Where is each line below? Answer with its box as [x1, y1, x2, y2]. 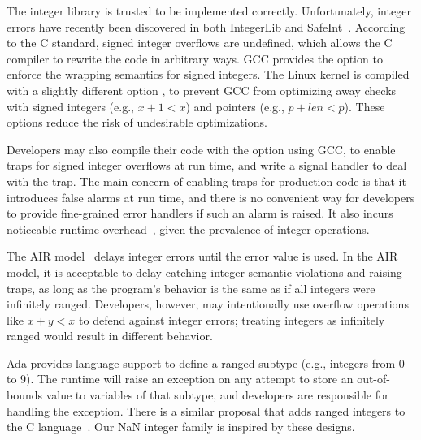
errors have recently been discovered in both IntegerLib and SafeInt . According [7, 18, 406, 35]
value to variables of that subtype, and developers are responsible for [46, 386, 389, 403]
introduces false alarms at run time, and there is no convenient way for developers [7, 188, 415, 205]
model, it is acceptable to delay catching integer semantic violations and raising [7, 263, 402, 280]
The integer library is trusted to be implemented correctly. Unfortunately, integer [7, 2, 411, 19]
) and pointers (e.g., [185, 97, 284, 114]
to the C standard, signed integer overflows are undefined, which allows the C [7, 34, 393, 51]
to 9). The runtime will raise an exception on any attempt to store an [7, 370, 354, 387]
